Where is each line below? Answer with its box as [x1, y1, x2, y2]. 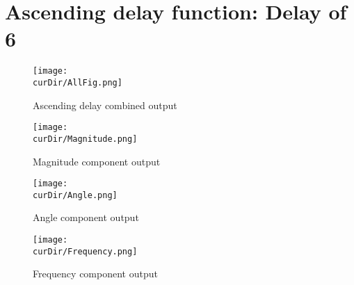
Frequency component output [33, 266, 158, 281]
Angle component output [33, 210, 139, 225]
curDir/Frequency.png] [33, 246, 138, 256]
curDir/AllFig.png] [33, 77, 122, 88]
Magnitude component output [33, 154, 161, 168]
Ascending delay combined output [33, 97, 177, 112]
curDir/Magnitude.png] [33, 133, 138, 144]
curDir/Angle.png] [33, 190, 118, 200]
